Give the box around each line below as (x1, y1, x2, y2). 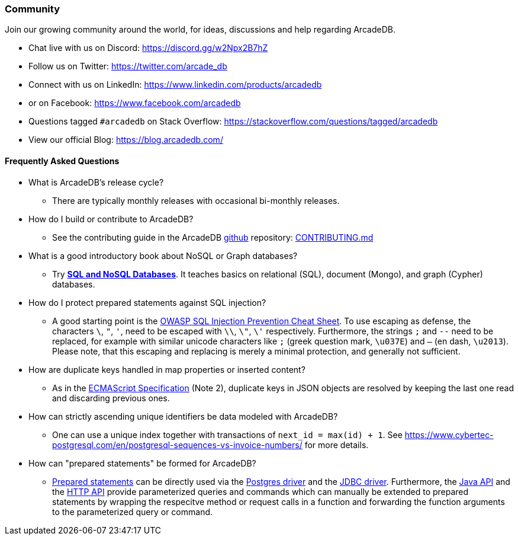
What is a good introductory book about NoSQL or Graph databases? (28, 250, 298, 261)
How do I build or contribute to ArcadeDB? (28, 213, 194, 224)
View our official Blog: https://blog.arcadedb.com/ (28, 135, 223, 145)
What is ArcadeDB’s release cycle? (28, 177, 164, 187)
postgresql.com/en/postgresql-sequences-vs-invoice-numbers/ (52, 439, 303, 450)
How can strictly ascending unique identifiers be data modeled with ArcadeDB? (28, 411, 338, 421)
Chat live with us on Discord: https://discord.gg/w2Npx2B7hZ (28, 43, 268, 53)
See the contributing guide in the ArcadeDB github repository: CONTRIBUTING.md (52, 232, 374, 242)
